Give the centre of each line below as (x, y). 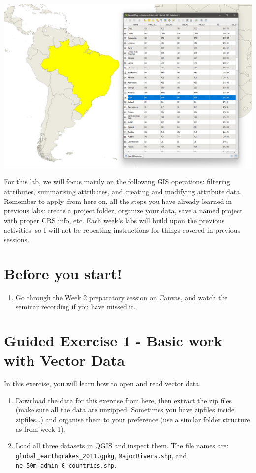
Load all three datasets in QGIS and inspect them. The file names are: (122, 446)
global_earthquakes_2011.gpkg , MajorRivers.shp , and (101, 455)
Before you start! (63, 273)
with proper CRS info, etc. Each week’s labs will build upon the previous (114, 220)
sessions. (16, 239)
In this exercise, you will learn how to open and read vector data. (103, 384)
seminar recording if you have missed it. (76, 307)
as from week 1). (40, 429)
